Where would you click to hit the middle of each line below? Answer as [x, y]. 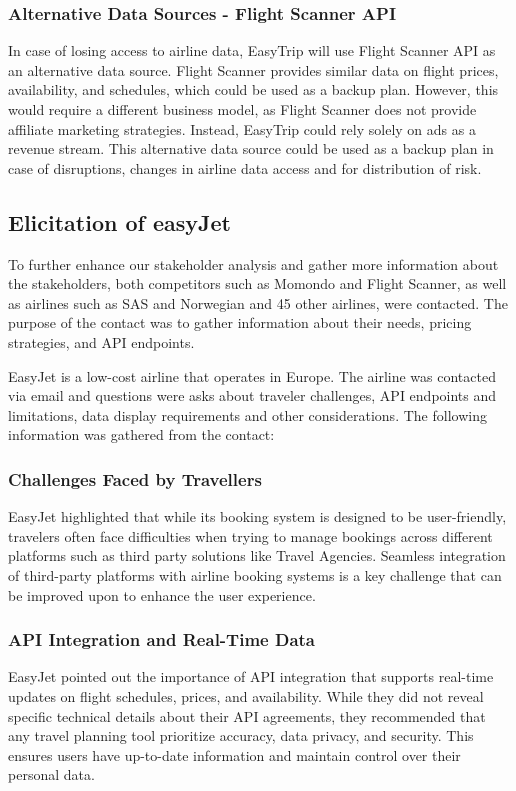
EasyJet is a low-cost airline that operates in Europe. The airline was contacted [252, 375]
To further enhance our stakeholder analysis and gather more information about [253, 263]
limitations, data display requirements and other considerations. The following [247, 414]
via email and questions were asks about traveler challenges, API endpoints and [252, 395]
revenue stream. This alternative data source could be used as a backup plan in [251, 148]
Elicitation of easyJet [119, 221]
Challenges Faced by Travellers [135, 478]
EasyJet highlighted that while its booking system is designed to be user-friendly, [257, 516]
